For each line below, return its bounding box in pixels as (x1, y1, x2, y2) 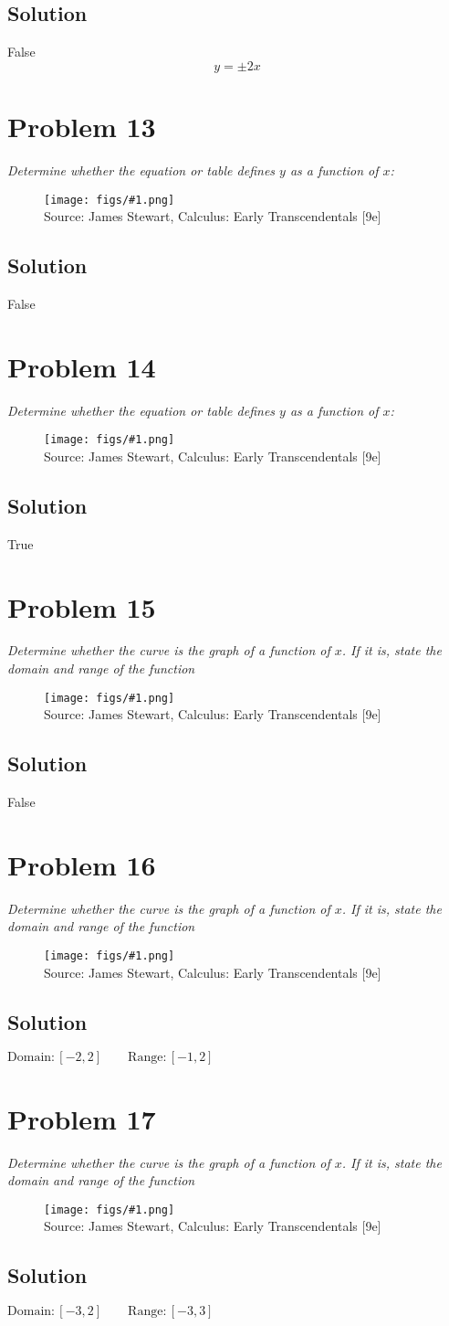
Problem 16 (7, 845, 156, 883)
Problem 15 (7, 588, 156, 625)
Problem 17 (7, 1099, 156, 1137)
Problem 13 (7, 107, 156, 144)
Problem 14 (7, 347, 156, 385)
